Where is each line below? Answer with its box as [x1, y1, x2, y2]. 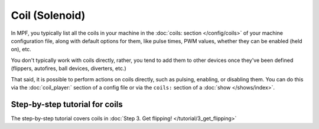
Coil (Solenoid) [11, 9, 86, 22]
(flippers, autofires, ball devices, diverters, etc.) [11, 65, 126, 72]
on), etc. [11, 46, 32, 53]
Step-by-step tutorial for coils [11, 99, 123, 109]
